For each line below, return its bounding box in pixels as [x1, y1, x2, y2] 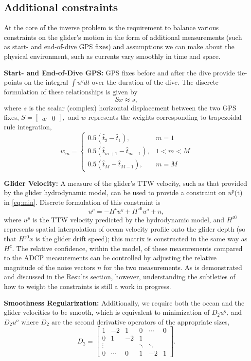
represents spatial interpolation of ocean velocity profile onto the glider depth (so [4, 224, 246, 234]
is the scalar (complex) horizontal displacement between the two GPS [29, 102, 236, 112]
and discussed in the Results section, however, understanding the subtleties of [4, 271, 235, 282]
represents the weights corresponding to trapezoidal [88, 112, 242, 122]
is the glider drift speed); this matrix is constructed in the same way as [35, 234, 248, 243]
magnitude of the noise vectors [4, 262, 95, 272]
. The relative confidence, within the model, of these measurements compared [12, 243, 243, 253]
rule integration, [4, 122, 52, 132]
